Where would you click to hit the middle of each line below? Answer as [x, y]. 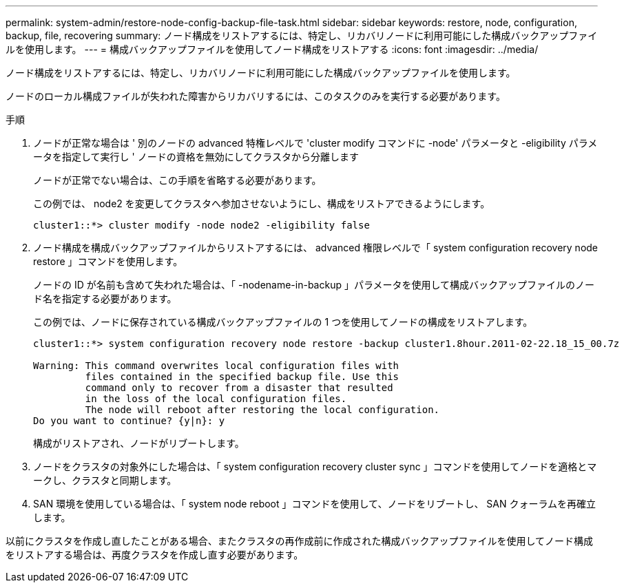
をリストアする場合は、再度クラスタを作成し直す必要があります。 [155, 555]
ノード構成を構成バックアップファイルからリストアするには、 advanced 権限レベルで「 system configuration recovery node [316, 248]
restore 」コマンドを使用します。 [108, 261]
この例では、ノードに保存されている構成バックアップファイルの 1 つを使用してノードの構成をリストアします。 [283, 322]
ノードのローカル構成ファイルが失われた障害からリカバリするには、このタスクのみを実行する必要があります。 [256, 96]
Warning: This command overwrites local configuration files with [216, 366]
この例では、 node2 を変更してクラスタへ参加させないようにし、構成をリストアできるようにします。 [262, 203]
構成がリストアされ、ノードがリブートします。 [139, 443]
